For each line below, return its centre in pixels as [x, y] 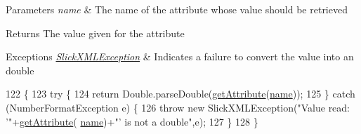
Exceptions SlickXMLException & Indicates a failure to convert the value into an [180, 56]
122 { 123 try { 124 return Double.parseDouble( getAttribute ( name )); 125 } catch [180, 94]
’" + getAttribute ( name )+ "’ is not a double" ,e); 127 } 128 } [132, 121]
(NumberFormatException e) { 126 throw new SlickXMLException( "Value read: [178, 107]
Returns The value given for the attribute [95, 33]
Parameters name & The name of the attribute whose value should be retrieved [177, 9]
